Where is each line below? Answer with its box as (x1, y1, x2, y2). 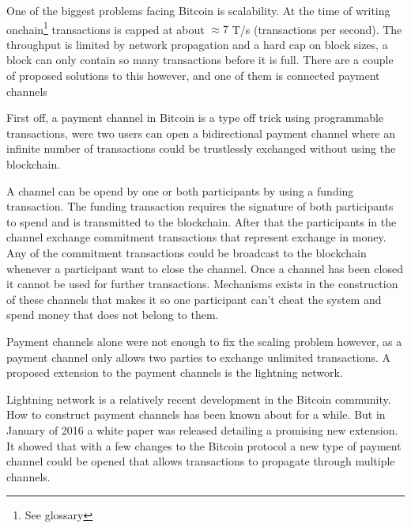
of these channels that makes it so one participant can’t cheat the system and (6, 291, 382, 307)
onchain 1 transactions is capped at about (6, 18, 205, 37)
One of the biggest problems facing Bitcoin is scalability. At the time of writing (6, 2, 390, 18)
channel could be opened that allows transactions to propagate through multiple (6, 453, 395, 469)
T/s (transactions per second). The (232, 21, 402, 37)
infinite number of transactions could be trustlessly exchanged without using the (6, 140, 396, 157)
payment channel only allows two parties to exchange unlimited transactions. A (6, 348, 391, 365)
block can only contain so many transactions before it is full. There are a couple (6, 51, 394, 68)
